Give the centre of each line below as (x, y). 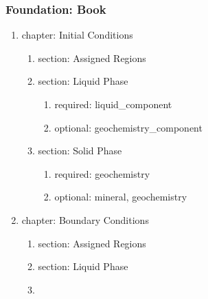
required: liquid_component (113, 104)
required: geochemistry (102, 173)
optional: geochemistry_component (128, 127)
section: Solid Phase (80, 151)
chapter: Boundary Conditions (85, 219)
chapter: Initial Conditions (77, 35)
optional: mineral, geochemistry (121, 197)
